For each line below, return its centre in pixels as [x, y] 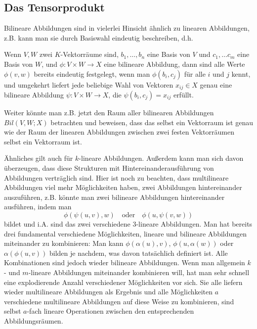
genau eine [216, 84]
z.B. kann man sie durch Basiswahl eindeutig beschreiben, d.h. [99, 37]
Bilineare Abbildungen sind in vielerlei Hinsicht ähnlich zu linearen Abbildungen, [127, 28]
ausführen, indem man [38, 207]
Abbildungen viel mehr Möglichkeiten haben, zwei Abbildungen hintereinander [123, 187]
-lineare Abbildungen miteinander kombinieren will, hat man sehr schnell [139, 272]
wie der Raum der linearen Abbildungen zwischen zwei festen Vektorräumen [119, 132]
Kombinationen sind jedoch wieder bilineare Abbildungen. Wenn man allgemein [125, 262]
